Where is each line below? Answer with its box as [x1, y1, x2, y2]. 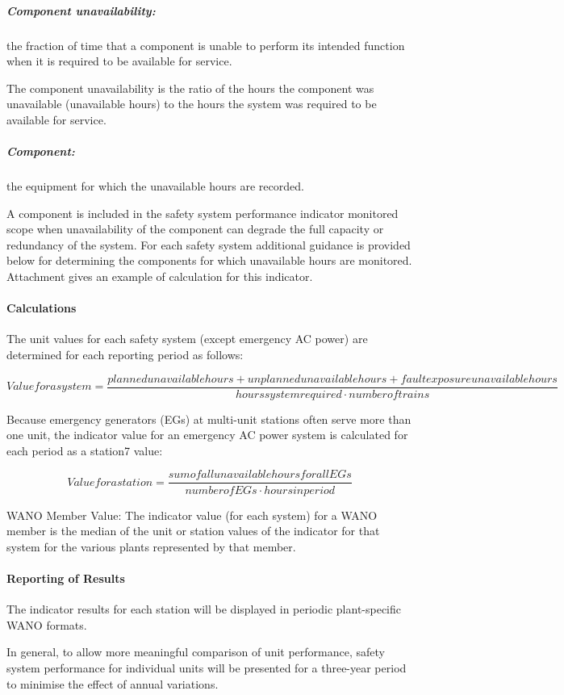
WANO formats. [6, 616, 87, 633]
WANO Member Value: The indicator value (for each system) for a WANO [6, 506, 378, 523]
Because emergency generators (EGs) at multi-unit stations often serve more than [6, 410, 412, 427]
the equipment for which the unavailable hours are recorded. [6, 178, 304, 195]
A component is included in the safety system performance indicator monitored [6, 204, 399, 221]
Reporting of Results [6, 569, 125, 586]
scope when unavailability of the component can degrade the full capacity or [6, 220, 384, 237]
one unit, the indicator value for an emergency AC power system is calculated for [6, 426, 408, 443]
